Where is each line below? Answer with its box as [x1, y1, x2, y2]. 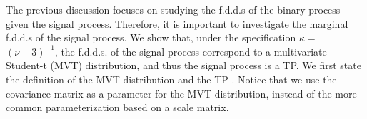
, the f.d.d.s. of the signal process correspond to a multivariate [54, 43, 327, 58]
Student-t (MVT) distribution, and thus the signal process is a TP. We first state [6, 58, 361, 73]
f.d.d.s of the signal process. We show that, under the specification [6, 30, 296, 45]
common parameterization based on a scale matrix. [6, 100, 229, 115]
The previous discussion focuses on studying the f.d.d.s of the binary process [6, 2, 341, 16]
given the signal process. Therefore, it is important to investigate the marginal [6, 16, 348, 31]
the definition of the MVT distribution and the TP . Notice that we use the [6, 71, 337, 86]
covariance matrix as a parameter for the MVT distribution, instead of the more [6, 86, 357, 100]
